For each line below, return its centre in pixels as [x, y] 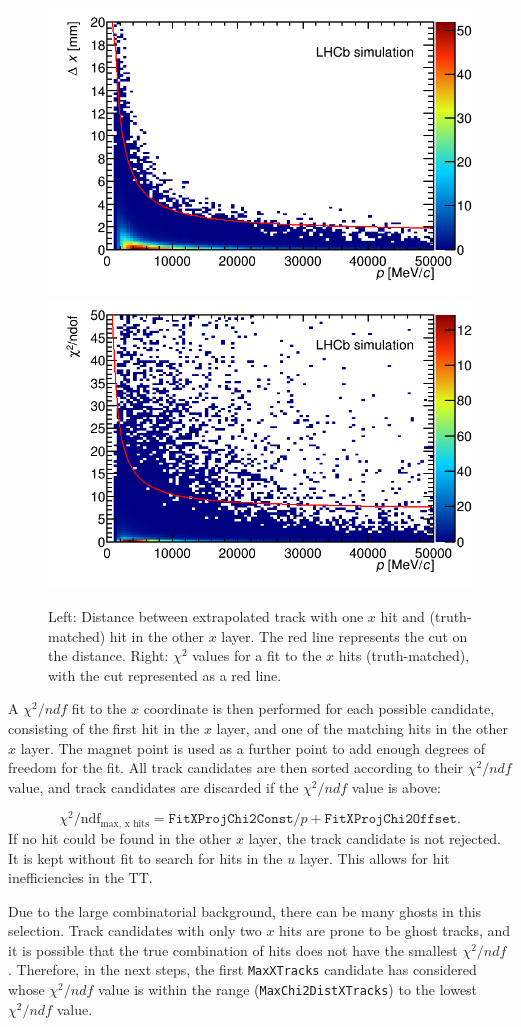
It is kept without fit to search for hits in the [145, 857]
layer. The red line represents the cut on [344, 635]
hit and [402, 616]
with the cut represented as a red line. [165, 674]
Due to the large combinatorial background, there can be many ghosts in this [245, 910]
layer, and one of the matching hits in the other [362, 728]
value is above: [396, 786]
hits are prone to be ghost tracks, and [395, 930]
